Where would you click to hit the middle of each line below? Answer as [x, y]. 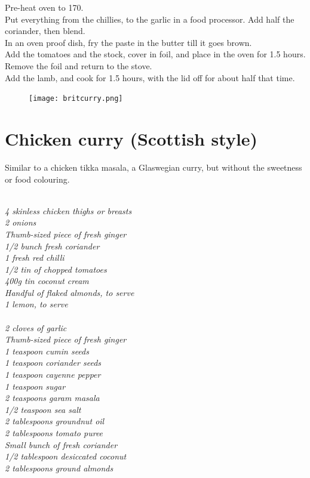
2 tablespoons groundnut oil [55, 421]
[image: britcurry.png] [76, 99]
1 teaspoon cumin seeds [47, 351]
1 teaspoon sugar [35, 386]
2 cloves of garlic [36, 327]
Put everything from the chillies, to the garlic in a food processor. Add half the [150, 19]
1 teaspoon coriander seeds [53, 363]
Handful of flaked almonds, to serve [70, 292]
